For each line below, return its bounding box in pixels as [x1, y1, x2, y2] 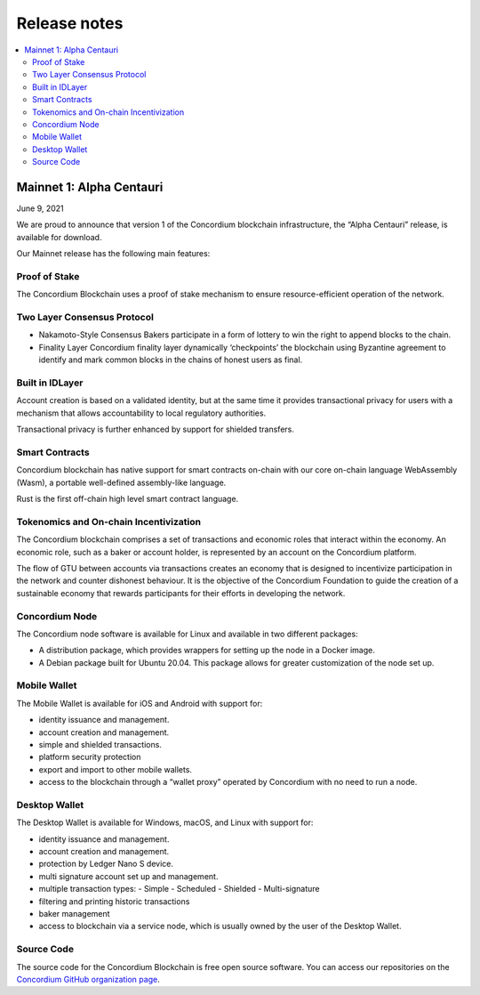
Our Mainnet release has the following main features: [16, 248, 211, 259]
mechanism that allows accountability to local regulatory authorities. [16, 408, 267, 418]
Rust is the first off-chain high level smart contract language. [16, 494, 239, 505]
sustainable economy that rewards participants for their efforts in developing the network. [16, 587, 346, 598]
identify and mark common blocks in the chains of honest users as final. [38, 354, 303, 365]
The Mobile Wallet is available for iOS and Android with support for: [16, 698, 263, 708]
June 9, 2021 [16, 203, 64, 214]
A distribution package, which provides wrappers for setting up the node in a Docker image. [38, 645, 375, 656]
